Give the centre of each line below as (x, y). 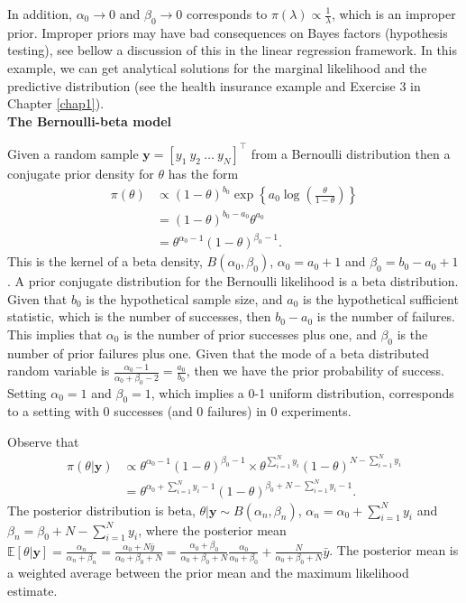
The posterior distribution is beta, (101, 510)
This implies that (55, 334)
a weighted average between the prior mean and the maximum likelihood (208, 573)
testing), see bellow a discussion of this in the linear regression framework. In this (233, 50)
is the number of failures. (386, 316)
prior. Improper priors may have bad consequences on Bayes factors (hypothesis (228, 32)
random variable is (59, 371)
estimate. (32, 590)
